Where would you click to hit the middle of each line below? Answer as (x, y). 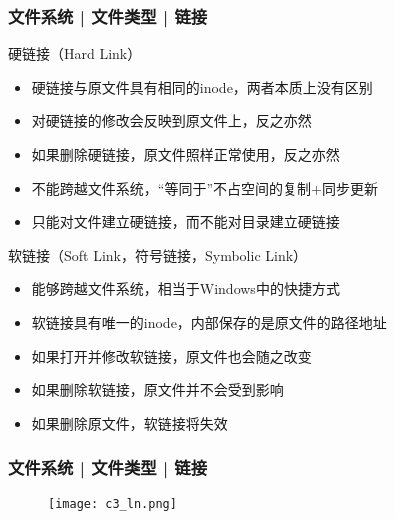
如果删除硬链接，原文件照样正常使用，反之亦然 (185, 154)
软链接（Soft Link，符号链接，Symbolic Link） (158, 254)
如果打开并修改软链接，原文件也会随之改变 (171, 355)
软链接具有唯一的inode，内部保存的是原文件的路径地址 (209, 321)
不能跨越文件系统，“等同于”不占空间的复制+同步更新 (204, 187)
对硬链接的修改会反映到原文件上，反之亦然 (171, 120)
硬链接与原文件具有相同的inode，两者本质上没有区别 (202, 86)
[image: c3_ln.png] (112, 503)
